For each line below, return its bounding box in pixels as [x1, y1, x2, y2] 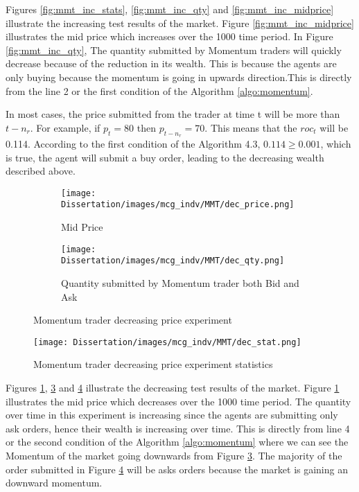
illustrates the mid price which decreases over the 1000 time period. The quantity [6, 394, 351, 408]
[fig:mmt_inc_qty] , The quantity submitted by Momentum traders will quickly [6, 42, 342, 57]
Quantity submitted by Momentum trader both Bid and [61, 275, 299, 290]
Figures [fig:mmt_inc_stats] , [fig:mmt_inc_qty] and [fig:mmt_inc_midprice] [6, 2, 334, 16]
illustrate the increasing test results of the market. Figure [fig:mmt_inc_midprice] [6, 15, 354, 30]
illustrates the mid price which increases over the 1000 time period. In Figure [6, 29, 333, 44]
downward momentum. [6, 475, 103, 490]
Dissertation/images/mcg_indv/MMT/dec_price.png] [61, 200, 295, 210]
